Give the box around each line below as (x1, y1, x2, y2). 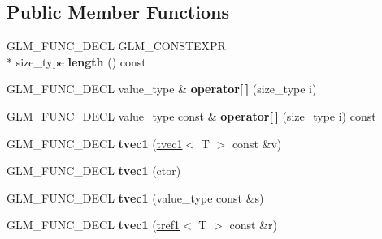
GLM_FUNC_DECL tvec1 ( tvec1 (7, 134, 183, 152)
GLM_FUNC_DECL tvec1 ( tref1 (7, 216, 180, 233)
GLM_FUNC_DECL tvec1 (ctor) (7, 162, 181, 179)
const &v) (232, 134, 282, 152)
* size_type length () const (7, 53, 146, 70)
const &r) (229, 216, 277, 233)
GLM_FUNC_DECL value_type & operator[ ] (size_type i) (7, 80, 317, 97)
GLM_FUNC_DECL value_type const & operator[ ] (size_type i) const (7, 107, 376, 124)
